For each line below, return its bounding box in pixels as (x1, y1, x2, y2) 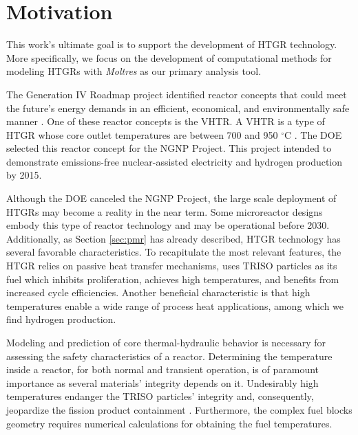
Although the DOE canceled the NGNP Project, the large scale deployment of (6, 191, 337, 205)
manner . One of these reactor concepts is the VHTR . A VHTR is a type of (6, 114, 325, 129)
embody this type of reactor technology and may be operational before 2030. (6, 218, 330, 232)
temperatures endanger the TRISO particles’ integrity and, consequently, (6, 389, 314, 403)
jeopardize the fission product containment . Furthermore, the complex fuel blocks (6, 402, 352, 416)
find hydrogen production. (6, 312, 116, 326)
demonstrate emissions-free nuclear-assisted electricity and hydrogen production (6, 154, 343, 168)
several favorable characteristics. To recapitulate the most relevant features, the (6, 245, 341, 259)
